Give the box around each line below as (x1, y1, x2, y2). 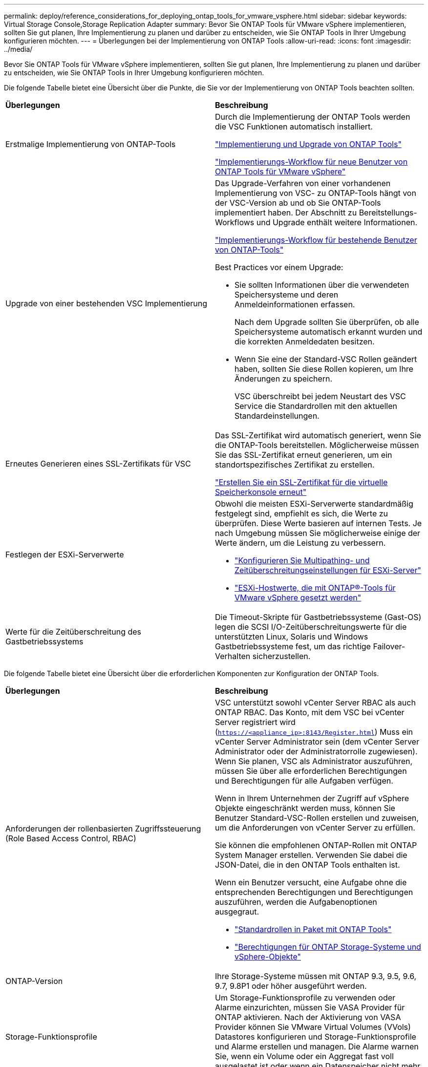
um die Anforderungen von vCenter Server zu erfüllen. (215, 823, 415, 832)
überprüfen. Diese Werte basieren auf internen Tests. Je (215, 518, 422, 528)
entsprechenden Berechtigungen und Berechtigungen (215, 887, 413, 897)
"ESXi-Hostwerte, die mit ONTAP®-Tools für (235, 583, 396, 593)
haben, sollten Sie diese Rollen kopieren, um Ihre (235, 364, 413, 374)
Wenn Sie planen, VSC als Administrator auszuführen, (215, 756, 413, 766)
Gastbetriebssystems (5, 637, 84, 646)
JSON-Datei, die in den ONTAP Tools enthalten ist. (215, 860, 400, 870)
